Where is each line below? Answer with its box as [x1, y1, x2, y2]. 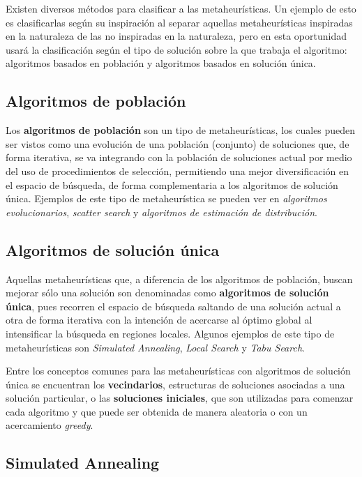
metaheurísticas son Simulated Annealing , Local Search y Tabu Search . [6, 340, 305, 354]
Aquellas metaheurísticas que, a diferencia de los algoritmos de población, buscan [6, 271, 353, 286]
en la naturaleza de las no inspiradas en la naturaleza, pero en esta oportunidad [6, 29, 347, 43]
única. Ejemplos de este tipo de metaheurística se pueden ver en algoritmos [6, 191, 327, 206]
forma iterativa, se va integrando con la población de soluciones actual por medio [6, 150, 352, 165]
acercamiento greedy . [6, 418, 93, 432]
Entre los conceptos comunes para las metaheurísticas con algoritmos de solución [6, 363, 351, 378]
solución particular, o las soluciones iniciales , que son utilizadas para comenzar [6, 391, 354, 405]
